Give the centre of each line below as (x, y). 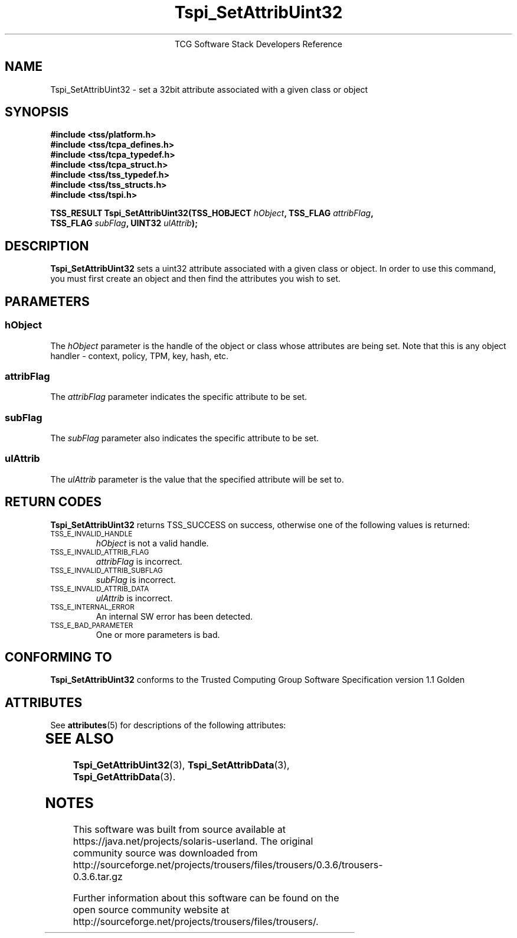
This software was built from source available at (179, 829)
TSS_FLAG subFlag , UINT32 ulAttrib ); (124, 223)
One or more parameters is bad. (158, 634)
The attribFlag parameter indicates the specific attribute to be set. (179, 397)
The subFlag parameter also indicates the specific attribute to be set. (185, 438)
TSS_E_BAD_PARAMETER (92, 625)
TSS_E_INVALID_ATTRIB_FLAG (100, 552)
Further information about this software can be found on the (206, 898)
